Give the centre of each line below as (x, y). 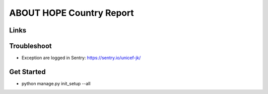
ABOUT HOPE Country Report (71, 13)
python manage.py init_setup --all (56, 83)
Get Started (27, 72)
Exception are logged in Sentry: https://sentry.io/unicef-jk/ (81, 58)
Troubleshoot (31, 46)
